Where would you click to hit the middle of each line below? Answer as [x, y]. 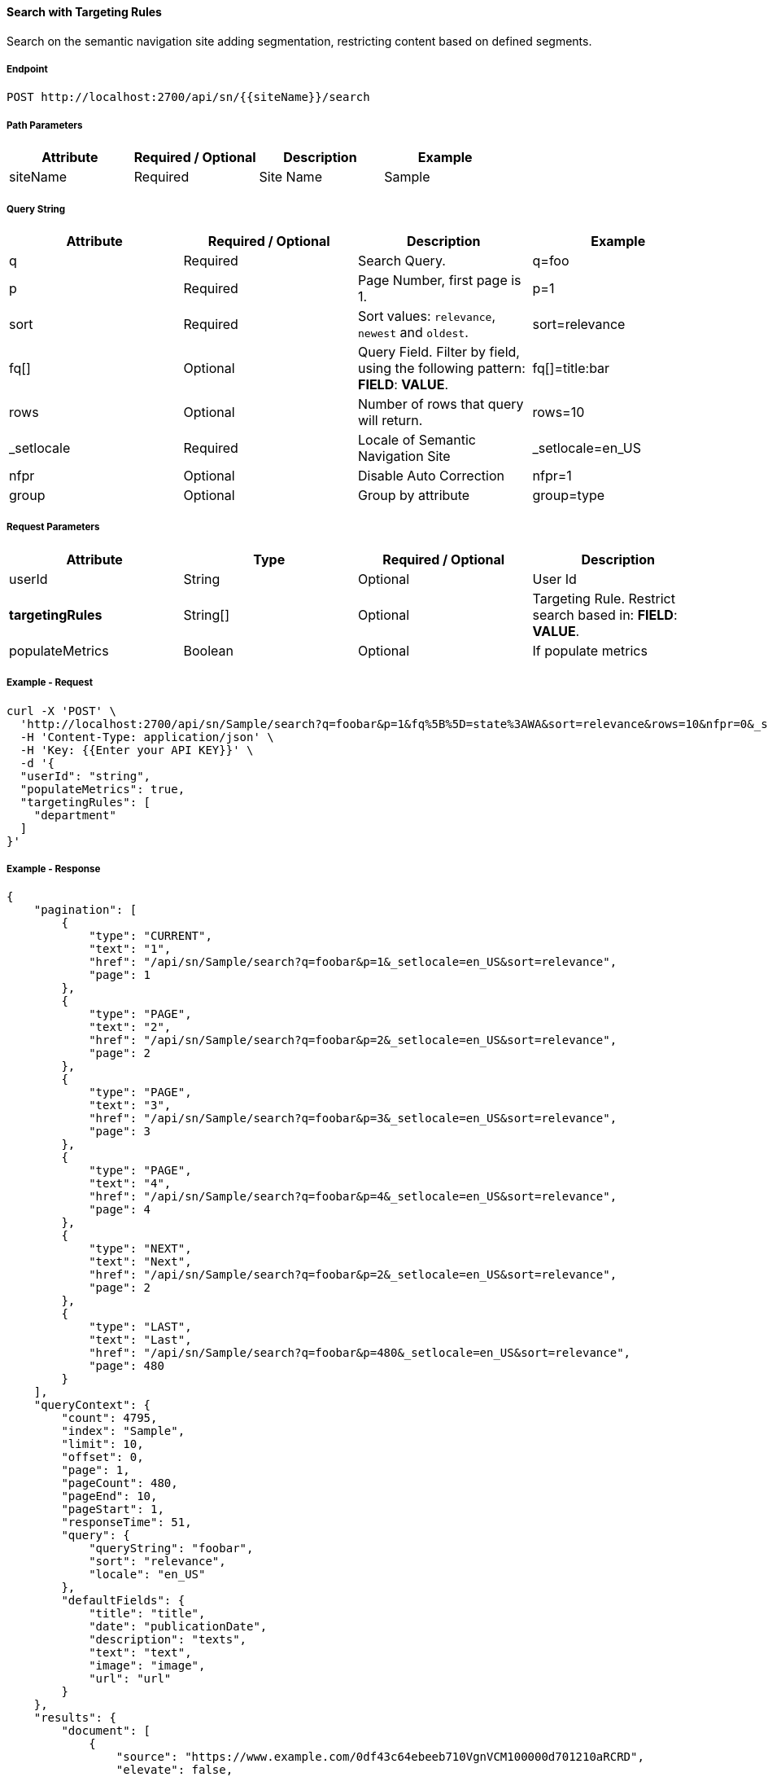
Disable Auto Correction [431, 475]
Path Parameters [45, 125]
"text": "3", [130, 1106]
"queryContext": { [92, 1405]
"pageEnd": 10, [109, 1496]
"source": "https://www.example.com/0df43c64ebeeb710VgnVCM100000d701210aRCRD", [380, 1757]
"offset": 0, [103, 1457]
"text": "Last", [140, 1340]
